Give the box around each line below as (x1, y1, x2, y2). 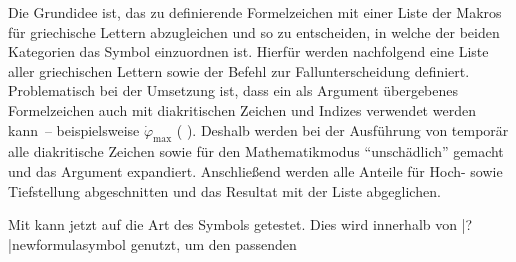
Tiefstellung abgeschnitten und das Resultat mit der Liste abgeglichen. (8, 180, 441, 201)
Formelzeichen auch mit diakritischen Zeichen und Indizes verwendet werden (8, 99, 476, 120)
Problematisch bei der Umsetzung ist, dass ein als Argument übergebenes (8, 80, 459, 101)
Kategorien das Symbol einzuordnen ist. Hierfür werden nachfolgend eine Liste (8, 41, 489, 62)
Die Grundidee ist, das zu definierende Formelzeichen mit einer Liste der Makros (8, 2, 502, 22)
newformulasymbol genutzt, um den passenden (11, 233, 297, 254)
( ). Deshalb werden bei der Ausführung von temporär (176, 119, 509, 140)
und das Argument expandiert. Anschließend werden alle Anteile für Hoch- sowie (8, 160, 503, 181)
